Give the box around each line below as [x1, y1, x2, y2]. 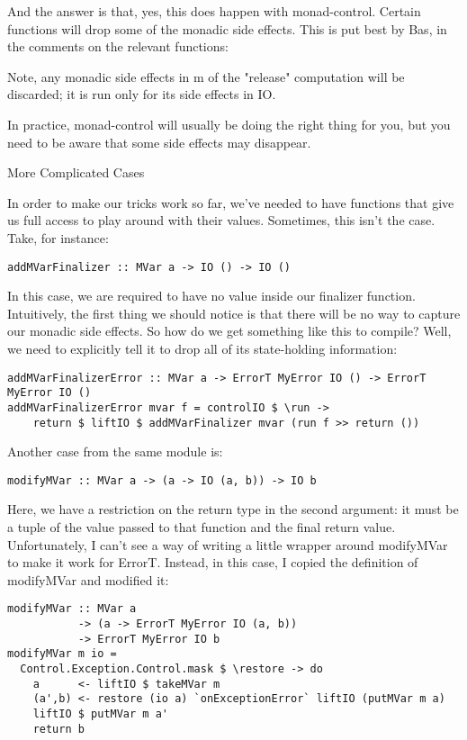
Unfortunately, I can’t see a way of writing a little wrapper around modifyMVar [7, 535, 448, 554]
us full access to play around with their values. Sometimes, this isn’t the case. [7, 211, 436, 230]
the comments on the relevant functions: [7, 37, 229, 56]
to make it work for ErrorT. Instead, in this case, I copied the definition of [7, 553, 418, 572]
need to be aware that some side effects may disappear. [7, 132, 311, 151]
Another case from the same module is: [7, 442, 223, 461]
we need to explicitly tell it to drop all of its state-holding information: [7, 338, 398, 357]
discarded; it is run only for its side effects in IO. [7, 85, 276, 104]
